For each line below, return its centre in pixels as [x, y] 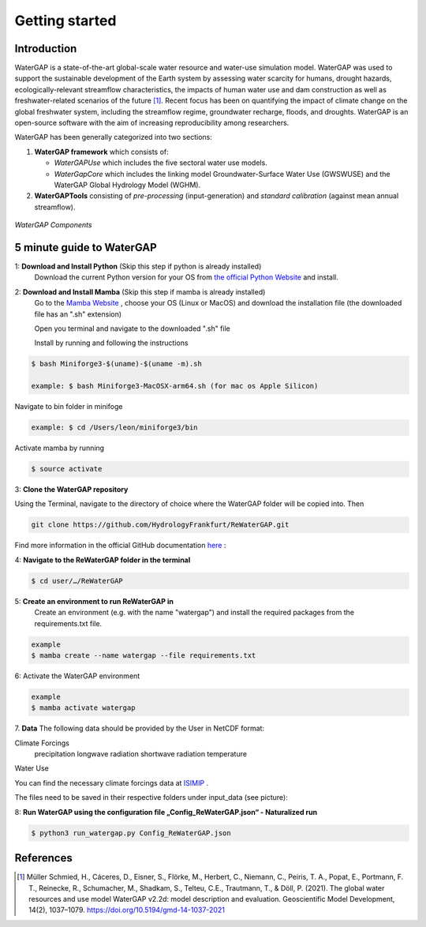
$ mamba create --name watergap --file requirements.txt [144, 655]
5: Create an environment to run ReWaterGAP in [94, 601]
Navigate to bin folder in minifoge [69, 407]
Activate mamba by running [60, 448]
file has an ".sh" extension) [78, 314]
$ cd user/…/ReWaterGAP [77, 581]
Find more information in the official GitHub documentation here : [120, 546]
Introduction [46, 49]
